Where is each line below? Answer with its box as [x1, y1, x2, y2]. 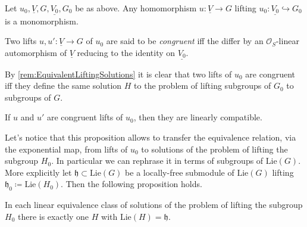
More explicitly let [5, 166, 72, 178]
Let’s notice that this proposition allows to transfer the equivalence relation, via [5, 130, 296, 143]
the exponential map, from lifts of [5, 142, 128, 155]
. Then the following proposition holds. [61, 178, 202, 190]
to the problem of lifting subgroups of [134, 79, 271, 92]
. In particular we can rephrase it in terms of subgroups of [51, 154, 264, 167]
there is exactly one [17, 210, 89, 222]
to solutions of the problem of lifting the [141, 142, 288, 155]
